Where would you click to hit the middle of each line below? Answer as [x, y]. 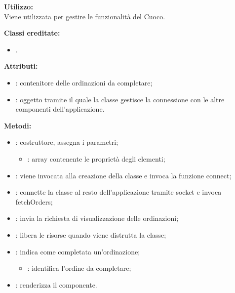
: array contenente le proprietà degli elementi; [96, 158]
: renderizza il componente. [56, 284]
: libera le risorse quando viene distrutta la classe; [91, 234]
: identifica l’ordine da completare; [79, 268]
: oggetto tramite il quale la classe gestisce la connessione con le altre [120, 99]
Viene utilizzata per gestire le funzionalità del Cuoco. [85, 16]
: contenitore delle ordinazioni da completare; [84, 82]
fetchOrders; [34, 201]
